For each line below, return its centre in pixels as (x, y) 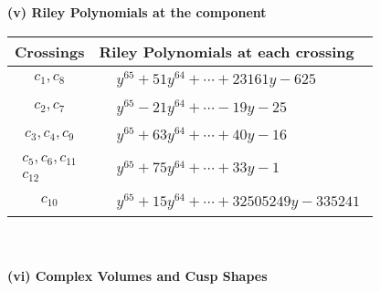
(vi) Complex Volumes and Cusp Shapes (137, 276)
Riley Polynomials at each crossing (227, 51)
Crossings (50, 51)
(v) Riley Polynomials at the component (137, 12)
